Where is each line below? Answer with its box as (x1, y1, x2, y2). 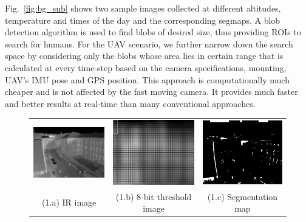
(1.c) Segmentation (207, 190, 278, 203)
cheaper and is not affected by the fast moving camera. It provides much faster (5, 85, 298, 98)
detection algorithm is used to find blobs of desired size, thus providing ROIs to (5, 26, 301, 38)
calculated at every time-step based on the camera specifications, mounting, (5, 61, 287, 74)
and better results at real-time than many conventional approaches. (5, 97, 256, 109)
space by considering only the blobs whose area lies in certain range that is (5, 49, 284, 62)
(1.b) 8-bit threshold (115, 190, 192, 203)
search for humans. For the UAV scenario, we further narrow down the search (5, 37, 293, 50)
